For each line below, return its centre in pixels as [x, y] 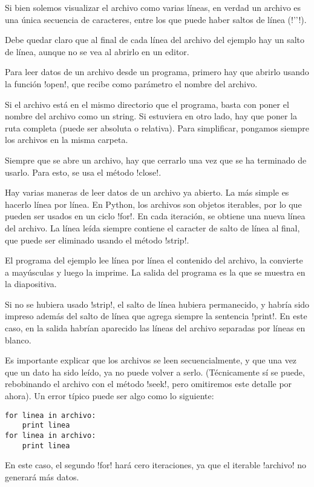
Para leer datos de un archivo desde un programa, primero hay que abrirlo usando [157, 72]
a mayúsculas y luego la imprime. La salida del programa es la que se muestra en [155, 272]
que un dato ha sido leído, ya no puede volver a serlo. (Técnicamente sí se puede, [155, 372]
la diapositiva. [31, 284]
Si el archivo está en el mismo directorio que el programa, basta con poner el [147, 104]
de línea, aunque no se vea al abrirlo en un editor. [97, 51]
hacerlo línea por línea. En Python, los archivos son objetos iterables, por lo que [153, 204]
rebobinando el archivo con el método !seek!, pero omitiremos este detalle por [149, 384]
